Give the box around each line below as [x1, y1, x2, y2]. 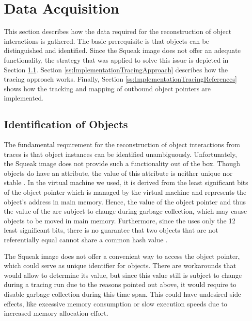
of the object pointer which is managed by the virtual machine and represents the [4, 187, 247, 197]
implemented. [4, 93, 44, 103]
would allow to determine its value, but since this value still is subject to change [4, 270, 242, 280]
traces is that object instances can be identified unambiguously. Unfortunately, [4, 149, 237, 159]
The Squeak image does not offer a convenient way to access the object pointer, [4, 251, 240, 261]
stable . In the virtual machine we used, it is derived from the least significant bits [4, 177, 248, 187]
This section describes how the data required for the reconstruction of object [4, 26, 232, 36]
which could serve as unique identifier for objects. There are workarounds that [4, 260, 236, 270]
